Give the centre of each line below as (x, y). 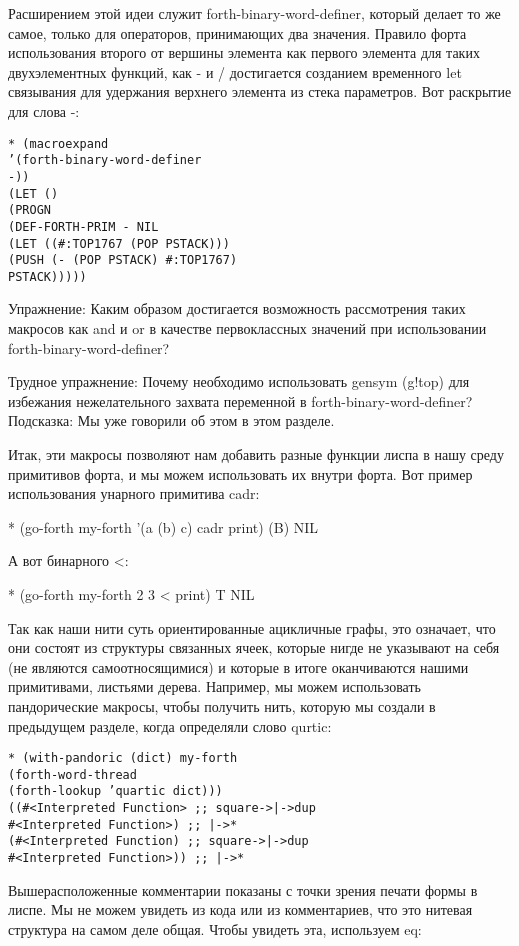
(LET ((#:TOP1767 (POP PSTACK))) (119, 243)
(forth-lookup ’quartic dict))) (115, 791)
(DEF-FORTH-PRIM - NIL (83, 226)
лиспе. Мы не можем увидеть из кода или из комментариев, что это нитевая (240, 909)
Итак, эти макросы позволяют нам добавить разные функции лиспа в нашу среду (256, 454)
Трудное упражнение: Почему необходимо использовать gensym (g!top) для (239, 381)
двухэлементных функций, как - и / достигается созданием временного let (235, 71)
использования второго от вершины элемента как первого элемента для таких (244, 52)
